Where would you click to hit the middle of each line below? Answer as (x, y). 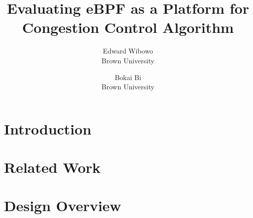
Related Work (52, 167)
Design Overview (63, 205)
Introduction (48, 128)
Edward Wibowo (128, 51)
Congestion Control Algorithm (128, 27)
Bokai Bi (128, 77)
